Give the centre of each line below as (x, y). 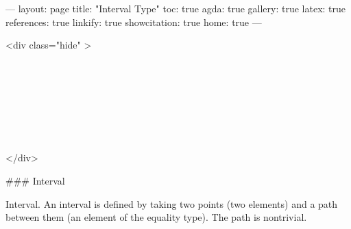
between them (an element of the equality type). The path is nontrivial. (156, 217)
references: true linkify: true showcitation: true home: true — (134, 22)
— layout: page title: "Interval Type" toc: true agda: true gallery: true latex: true (176, 8)
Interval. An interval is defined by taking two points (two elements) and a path (172, 203)
